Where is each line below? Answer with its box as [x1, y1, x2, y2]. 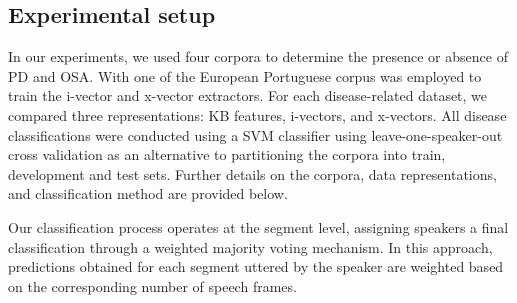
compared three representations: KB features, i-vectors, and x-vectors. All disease [8, 104, 507, 125]
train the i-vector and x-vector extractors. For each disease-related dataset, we [8, 85, 488, 106]
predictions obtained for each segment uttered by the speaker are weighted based [8, 256, 504, 277]
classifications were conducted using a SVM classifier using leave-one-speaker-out [8, 124, 503, 145]
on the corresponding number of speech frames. [8, 275, 297, 296]
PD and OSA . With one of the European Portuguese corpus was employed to [8, 65, 482, 86]
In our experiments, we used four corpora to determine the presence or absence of [8, 46, 508, 67]
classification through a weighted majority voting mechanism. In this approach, [8, 236, 493, 257]
